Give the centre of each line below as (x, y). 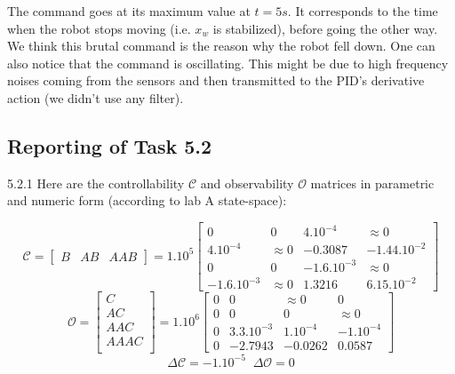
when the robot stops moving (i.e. (99, 28)
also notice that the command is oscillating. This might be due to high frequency (228, 63)
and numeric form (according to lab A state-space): (147, 200)
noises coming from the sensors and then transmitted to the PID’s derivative (216, 80)
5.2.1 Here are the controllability (96, 183)
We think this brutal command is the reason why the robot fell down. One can (221, 46)
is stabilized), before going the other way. (325, 28)
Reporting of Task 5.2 (110, 145)
